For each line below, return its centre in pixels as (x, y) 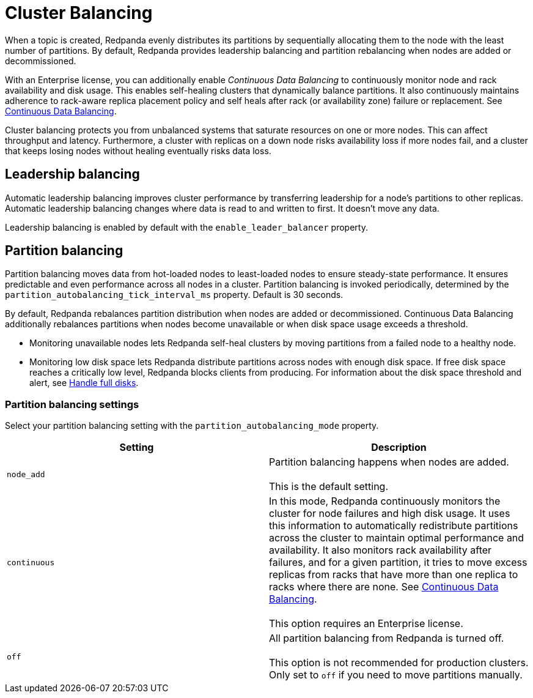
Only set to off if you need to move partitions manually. (396, 675)
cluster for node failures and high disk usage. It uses (390, 514)
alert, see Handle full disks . (84, 383)
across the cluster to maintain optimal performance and (397, 538)
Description (399, 447)
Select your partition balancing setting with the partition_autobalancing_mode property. (192, 426)
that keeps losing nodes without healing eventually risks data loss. (138, 150)
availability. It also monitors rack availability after (380, 550)
